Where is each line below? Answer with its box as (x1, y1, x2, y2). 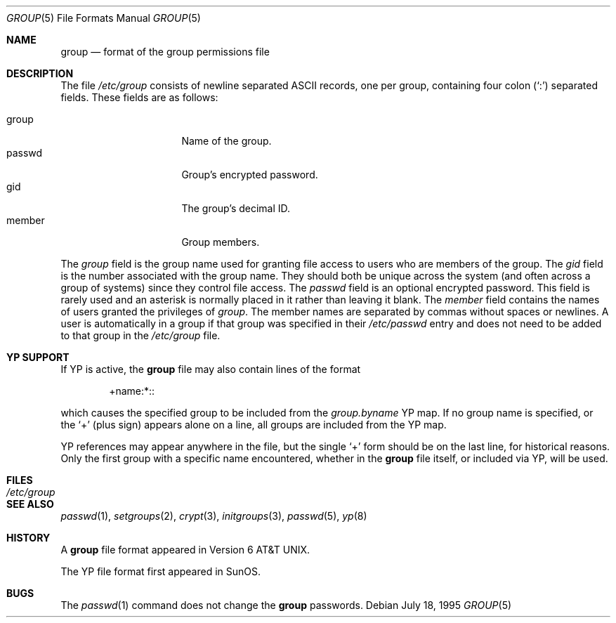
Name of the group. (181, 135, 272, 147)
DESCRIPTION (6, 67, 74, 79)
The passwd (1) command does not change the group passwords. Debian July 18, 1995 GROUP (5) (60, 599, 512, 611)
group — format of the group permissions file (60, 46, 270, 58)
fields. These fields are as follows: (60, 91, 218, 103)
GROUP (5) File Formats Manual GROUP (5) (6, 12, 201, 24)
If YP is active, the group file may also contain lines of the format (60, 363, 361, 375)
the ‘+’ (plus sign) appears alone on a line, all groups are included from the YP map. (60, 419, 447, 431)
